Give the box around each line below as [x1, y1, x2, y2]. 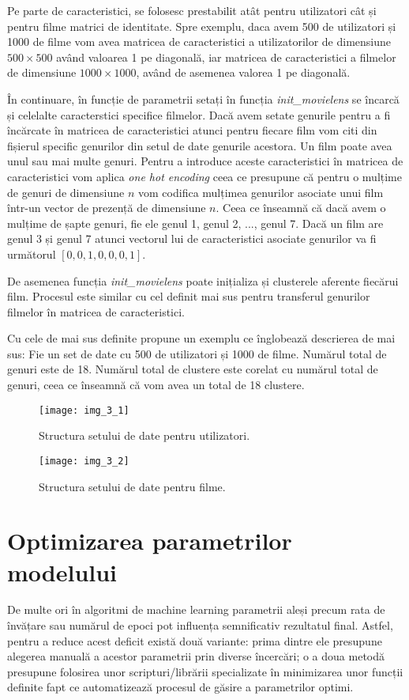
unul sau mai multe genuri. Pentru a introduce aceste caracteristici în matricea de [7, 153, 403, 169]
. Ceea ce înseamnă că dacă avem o [216, 199, 386, 216]
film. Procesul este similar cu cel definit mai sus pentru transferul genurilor [7, 288, 370, 305]
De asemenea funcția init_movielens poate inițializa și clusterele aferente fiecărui [7, 272, 399, 289]
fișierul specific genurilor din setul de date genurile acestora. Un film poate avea [7, 137, 392, 153]
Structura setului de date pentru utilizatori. [39, 427, 250, 444]
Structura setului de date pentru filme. [39, 478, 226, 494]
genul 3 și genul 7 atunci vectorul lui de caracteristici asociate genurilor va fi [7, 230, 377, 247]
